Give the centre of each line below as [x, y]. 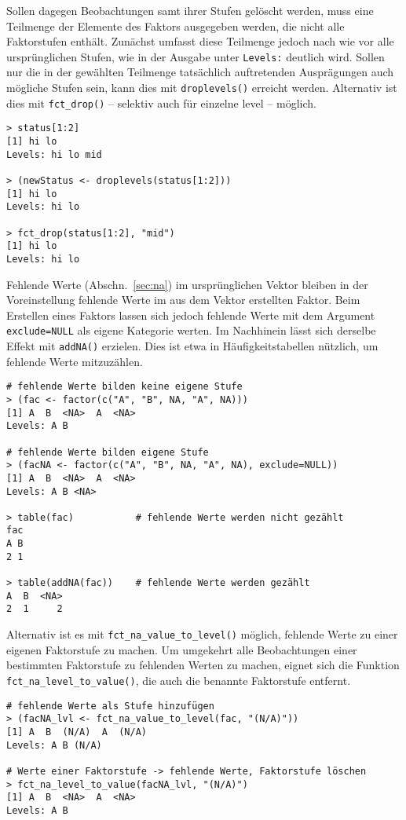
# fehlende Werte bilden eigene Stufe [108, 452]
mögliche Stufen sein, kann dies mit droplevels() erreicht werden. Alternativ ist [202, 88]
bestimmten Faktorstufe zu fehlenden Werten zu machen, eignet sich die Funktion [203, 665]
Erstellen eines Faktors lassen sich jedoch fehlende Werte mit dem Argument [191, 315]
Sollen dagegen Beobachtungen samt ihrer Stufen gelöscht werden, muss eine [190, 10]
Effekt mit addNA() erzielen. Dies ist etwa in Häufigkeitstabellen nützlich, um [192, 346]
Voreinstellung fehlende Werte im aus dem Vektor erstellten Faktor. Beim [183, 300]
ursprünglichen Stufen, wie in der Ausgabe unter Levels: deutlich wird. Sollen [196, 56]
